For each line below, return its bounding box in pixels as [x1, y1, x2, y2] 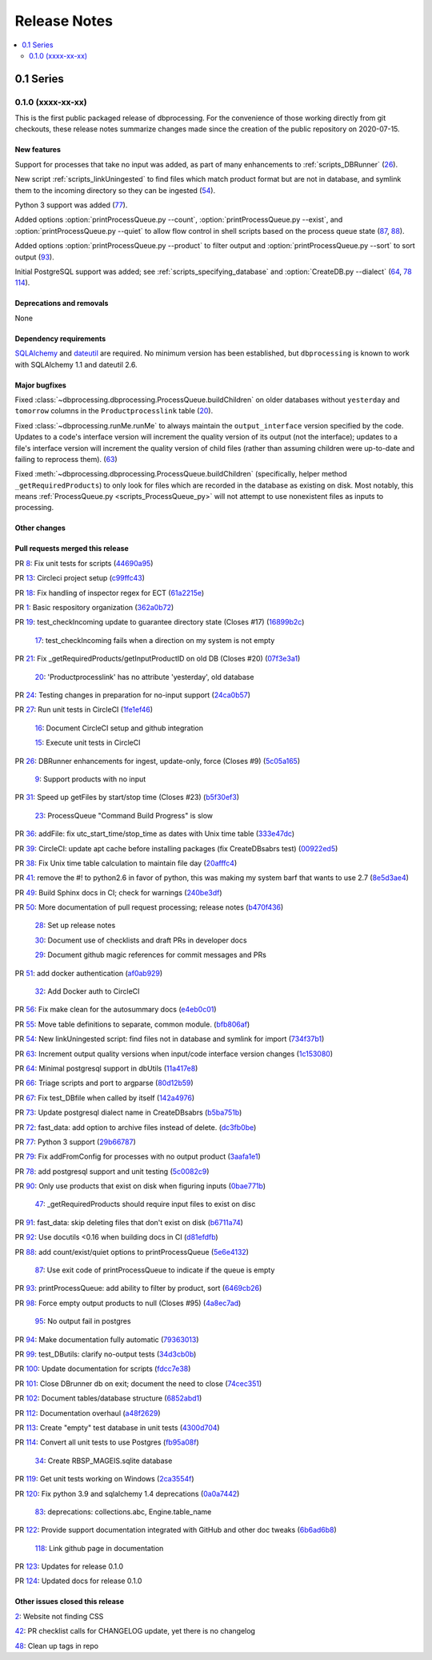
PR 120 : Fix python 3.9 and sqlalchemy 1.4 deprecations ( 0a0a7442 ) [14, 1489, 240, 1498]
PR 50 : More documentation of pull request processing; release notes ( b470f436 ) [14, 902, 284, 912]
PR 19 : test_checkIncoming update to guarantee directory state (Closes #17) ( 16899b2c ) [14, 617, 305, 627]
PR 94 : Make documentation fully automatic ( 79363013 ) [14, 1334, 199, 1344]
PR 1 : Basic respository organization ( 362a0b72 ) [14, 603, 174, 613]
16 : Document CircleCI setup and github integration [34, 723, 204, 733]
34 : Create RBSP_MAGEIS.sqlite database [34, 1456, 173, 1465]
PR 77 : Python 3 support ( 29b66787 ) [14, 1137, 136, 1147]
